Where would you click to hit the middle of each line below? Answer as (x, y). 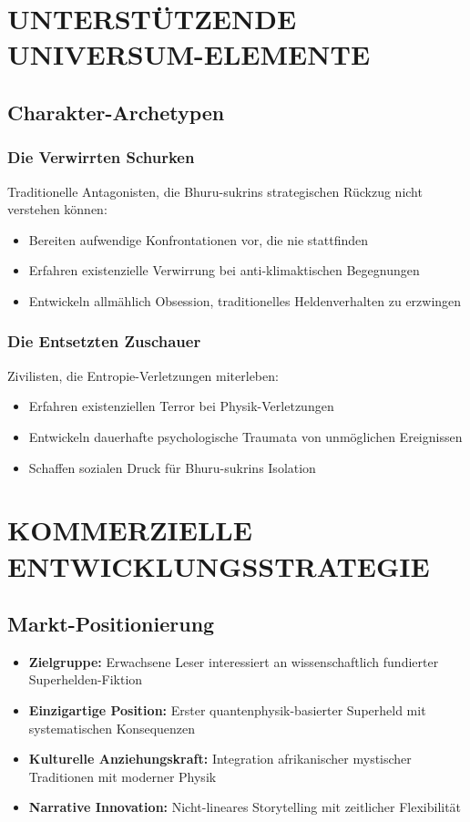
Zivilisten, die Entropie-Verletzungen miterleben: (143, 375)
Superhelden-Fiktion (86, 679)
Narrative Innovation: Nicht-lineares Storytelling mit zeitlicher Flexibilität (245, 807)
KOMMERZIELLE (130, 530)
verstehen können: (57, 209)
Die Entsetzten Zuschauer (104, 341)
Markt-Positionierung (111, 624)
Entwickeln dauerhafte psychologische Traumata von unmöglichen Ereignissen (245, 436)
